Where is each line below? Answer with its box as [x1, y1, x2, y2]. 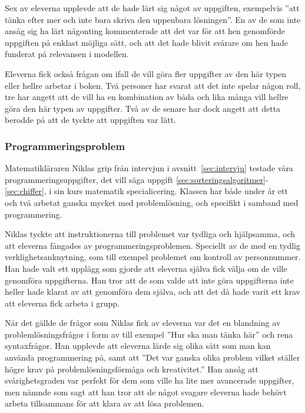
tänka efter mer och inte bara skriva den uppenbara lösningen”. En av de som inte [5, 13, 301, 25]
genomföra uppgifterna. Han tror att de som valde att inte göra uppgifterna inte [5, 274, 294, 286]
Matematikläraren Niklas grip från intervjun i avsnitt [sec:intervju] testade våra [5, 162, 293, 174]
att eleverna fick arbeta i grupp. [5, 297, 120, 309]
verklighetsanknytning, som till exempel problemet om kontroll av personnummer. [5, 251, 301, 263]
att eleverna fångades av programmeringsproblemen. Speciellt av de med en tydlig [5, 239, 301, 251]
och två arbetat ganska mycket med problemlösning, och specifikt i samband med [5, 196, 299, 208]
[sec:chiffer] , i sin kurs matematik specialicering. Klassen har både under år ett [5, 185, 288, 197]
